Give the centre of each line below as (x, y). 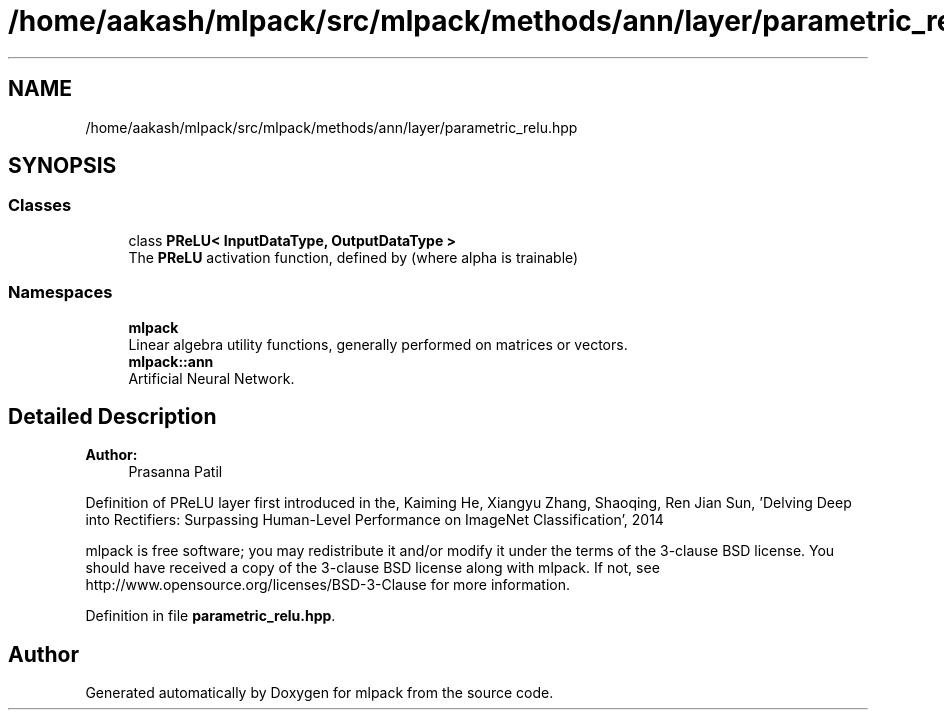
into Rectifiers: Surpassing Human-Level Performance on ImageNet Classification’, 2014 (374, 520)
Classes (40, 205)
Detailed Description (112, 416)
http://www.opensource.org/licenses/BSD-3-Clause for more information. (327, 585)
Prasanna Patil (175, 472)
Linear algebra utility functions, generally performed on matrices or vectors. (378, 344)
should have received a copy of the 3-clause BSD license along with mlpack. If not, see (372, 568)
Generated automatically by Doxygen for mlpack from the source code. (319, 693)
